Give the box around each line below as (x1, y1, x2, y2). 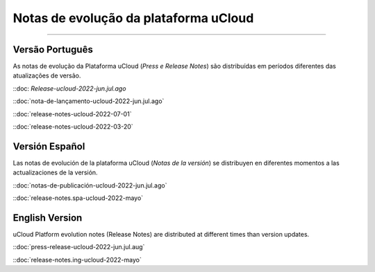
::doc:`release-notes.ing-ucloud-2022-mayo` (12, 255, 142, 264)
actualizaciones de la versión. (12, 168, 98, 176)
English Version (12, 212, 83, 224)
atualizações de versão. (12, 71, 81, 80)
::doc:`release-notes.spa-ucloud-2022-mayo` (12, 194, 144, 202)
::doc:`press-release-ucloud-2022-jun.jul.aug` (12, 243, 145, 251)
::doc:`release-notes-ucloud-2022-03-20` (12, 123, 133, 131)
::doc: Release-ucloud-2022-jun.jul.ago (12, 84, 126, 93)
